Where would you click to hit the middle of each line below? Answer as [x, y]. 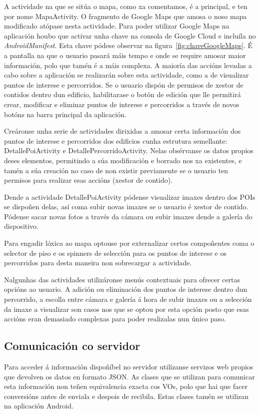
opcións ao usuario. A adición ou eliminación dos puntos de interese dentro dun [126, 289]
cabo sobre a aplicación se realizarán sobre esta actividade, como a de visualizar [126, 75]
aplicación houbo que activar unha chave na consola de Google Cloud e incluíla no [130, 35]
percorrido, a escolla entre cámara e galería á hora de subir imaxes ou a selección [128, 299]
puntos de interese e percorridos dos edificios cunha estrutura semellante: [116, 140]
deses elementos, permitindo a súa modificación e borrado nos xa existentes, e [123, 160]
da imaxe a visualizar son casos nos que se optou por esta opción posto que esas [126, 309]
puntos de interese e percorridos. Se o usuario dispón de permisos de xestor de [124, 84]
